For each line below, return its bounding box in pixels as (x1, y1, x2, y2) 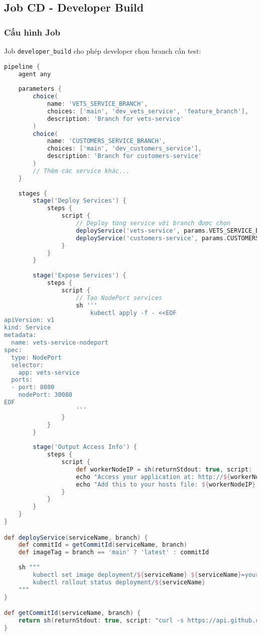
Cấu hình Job (4, 26, 60, 38)
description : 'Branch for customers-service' (47, 152, 202, 160)
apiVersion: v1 (4, 316, 55, 324)
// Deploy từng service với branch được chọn (76, 220, 231, 227)
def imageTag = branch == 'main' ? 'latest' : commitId (18, 549, 209, 556)
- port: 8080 (11, 384, 55, 391)
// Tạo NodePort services (76, 294, 162, 301)
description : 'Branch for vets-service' (47, 115, 184, 122)
